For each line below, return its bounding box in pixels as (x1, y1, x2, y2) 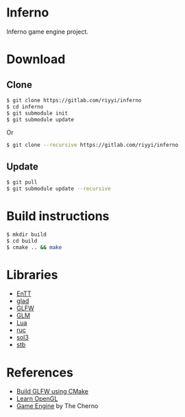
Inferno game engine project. (6, 27, 88, 36)
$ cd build (6, 237, 38, 244)
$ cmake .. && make (6, 243, 62, 251)
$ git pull (6, 179, 38, 186)
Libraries (6, 267, 58, 283)
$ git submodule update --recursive (6, 185, 111, 192)
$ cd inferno (6, 103, 44, 110)
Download (6, 51, 66, 67)
